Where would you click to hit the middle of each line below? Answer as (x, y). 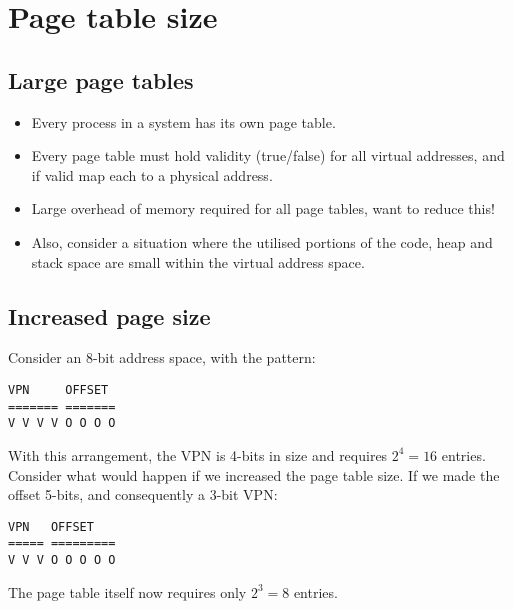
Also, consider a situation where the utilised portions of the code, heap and (262, 241)
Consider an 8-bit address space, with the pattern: (162, 357)
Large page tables (101, 79)
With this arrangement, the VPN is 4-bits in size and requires (198, 454)
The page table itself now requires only (127, 591)
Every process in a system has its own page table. (183, 121)
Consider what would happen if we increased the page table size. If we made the (254, 474)
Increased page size (109, 315)
